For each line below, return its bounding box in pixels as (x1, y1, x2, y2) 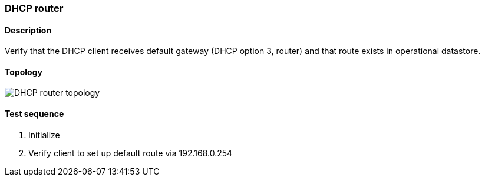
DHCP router (5, 2, 64, 14)
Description (5, 25, 52, 35)
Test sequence (5, 109, 64, 119)
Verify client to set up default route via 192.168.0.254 (28, 148, 233, 158)
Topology (5, 66, 42, 77)
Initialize (28, 129, 60, 140)
